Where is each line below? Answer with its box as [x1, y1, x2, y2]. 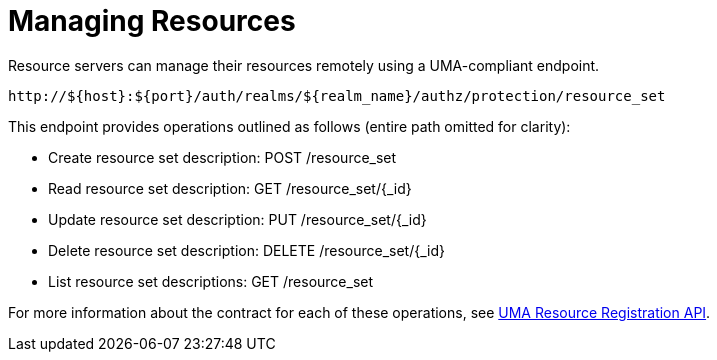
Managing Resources [8, 4, 296, 38]
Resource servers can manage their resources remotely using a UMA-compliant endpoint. [8, 56, 600, 74]
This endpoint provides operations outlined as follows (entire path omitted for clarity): [8, 117, 571, 135]
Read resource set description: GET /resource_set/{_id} [48, 179, 412, 197]
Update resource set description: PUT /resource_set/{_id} [48, 210, 427, 228]
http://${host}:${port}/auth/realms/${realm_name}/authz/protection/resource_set [8, 87, 666, 104]
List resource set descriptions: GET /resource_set [48, 272, 374, 290]
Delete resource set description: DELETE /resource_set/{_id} [48, 241, 445, 259]
